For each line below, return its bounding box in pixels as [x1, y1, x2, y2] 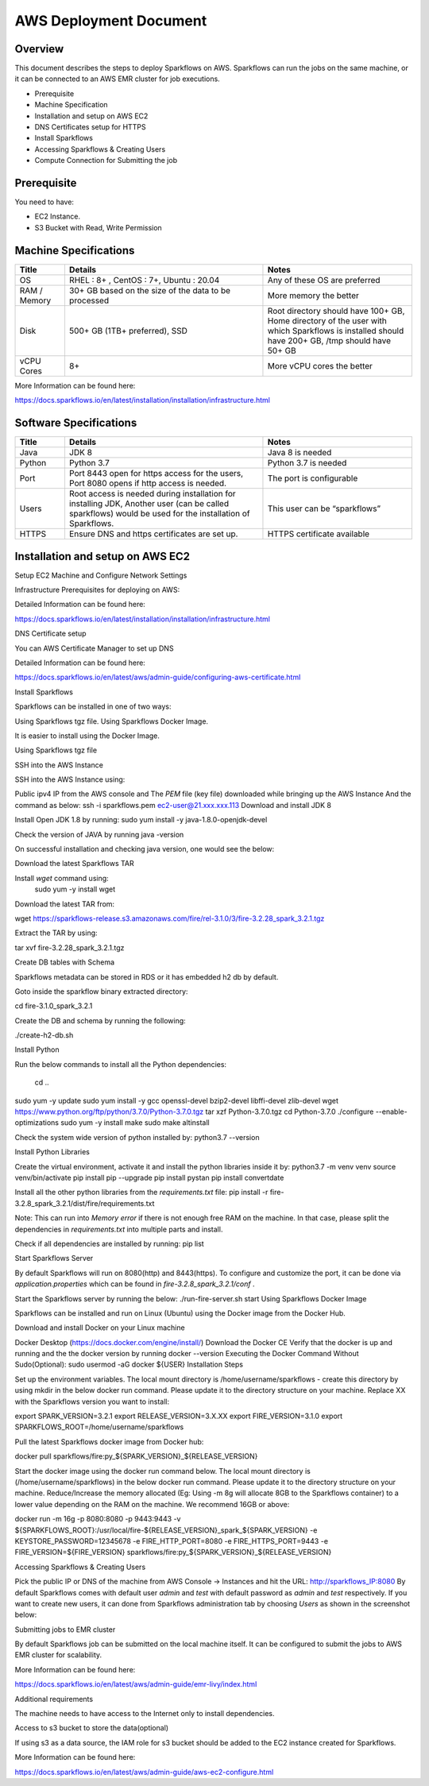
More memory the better [267, 290, 359, 301]
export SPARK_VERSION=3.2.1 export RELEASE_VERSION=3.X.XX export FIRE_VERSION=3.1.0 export [14, 1411, 343, 1421]
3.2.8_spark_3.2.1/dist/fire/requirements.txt [14, 1198, 155, 1208]
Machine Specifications [14, 243, 135, 257]
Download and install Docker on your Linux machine [14, 1323, 186, 1332]
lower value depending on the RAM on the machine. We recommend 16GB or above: [14, 1499, 290, 1509]
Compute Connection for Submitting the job [34, 156, 178, 165]
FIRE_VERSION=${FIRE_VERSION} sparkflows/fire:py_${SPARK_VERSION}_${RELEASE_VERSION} [14, 1548, 332, 1557]
